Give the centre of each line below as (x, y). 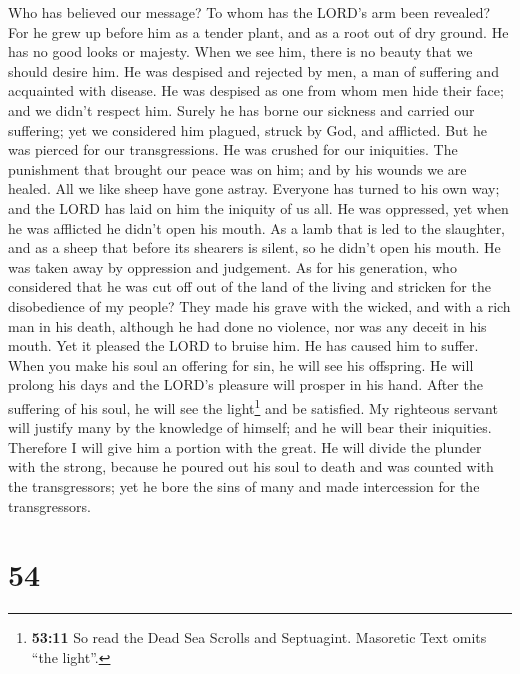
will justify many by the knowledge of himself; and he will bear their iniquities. (250, 427)
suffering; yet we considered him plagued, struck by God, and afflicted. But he (247, 129)
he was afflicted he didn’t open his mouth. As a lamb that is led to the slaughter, (257, 227)
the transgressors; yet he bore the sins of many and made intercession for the (244, 485)
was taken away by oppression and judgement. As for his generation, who (232, 266)
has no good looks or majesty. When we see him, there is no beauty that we (240, 51)
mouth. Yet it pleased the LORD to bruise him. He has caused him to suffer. (243, 345)
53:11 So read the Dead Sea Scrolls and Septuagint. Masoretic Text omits (259, 637)
